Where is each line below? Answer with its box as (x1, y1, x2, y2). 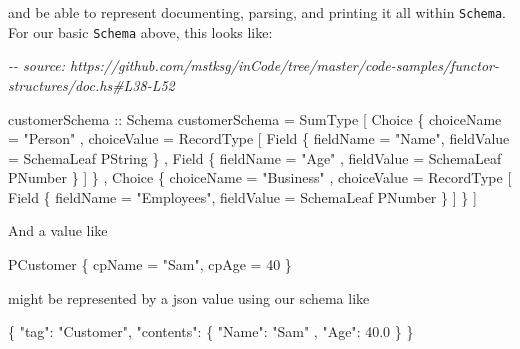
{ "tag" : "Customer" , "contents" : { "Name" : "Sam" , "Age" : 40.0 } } (8, 321, 414, 342)
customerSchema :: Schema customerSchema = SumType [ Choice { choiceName (8, 108, 502, 129)
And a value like (8, 220, 108, 241)
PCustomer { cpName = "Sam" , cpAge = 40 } (8, 254, 292, 275)
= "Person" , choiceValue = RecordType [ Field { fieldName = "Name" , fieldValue (8, 128, 510, 149)
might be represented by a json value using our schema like (8, 287, 370, 308)
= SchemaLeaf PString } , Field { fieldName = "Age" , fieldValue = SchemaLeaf (8, 147, 502, 168)
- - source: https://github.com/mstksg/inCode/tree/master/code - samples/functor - (8, 55, 499, 76)
